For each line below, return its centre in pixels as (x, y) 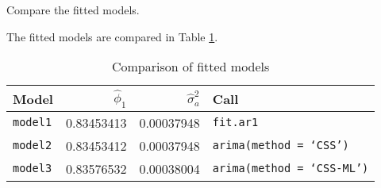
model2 (33, 146)
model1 (33, 123)
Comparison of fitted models (190, 67)
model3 (33, 169)
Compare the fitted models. (73, 10)
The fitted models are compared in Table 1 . (112, 36)
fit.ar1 (235, 123)
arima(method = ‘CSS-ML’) (291, 169)
